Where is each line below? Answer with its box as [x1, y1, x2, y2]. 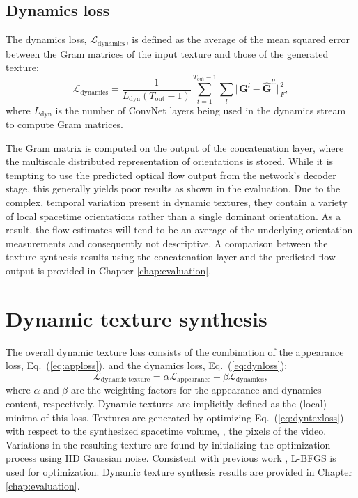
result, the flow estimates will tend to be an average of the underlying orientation [6, 222, 353, 237]
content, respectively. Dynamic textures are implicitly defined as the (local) [6, 396, 327, 410]
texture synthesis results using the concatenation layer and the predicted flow [6, 249, 336, 264]
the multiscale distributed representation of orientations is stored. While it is [6, 154, 334, 169]
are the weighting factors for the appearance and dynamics [70, 382, 322, 397]
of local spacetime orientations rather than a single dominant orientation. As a [6, 208, 341, 223]
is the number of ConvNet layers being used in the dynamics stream [55, 102, 346, 117]
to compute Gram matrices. [6, 117, 124, 132]
